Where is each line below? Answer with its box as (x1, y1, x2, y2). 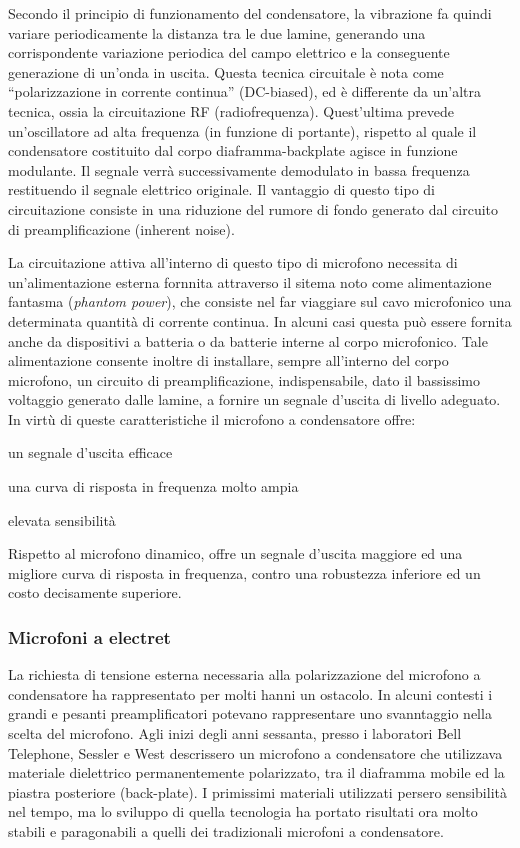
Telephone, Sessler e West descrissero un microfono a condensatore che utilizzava (8, 742, 503, 763)
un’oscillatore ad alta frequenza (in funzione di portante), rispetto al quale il (8, 120, 477, 141)
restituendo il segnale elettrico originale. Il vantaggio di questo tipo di (8, 179, 435, 200)
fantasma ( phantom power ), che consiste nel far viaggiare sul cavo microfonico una (8, 291, 512, 312)
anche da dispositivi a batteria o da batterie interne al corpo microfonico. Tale (8, 330, 488, 351)
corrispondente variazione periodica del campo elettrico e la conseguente (8, 42, 450, 63)
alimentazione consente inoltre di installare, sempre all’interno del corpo (8, 350, 449, 371)
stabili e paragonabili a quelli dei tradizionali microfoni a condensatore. (8, 821, 444, 841)
